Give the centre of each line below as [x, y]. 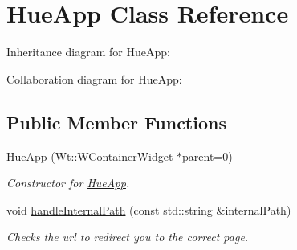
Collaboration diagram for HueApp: [94, 78]
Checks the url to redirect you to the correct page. [128, 237]
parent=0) [207, 156]
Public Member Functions [116, 122]
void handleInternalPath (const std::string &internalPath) [149, 209]
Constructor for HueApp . [68, 183]
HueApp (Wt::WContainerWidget [90, 156]
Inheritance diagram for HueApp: [88, 52]
